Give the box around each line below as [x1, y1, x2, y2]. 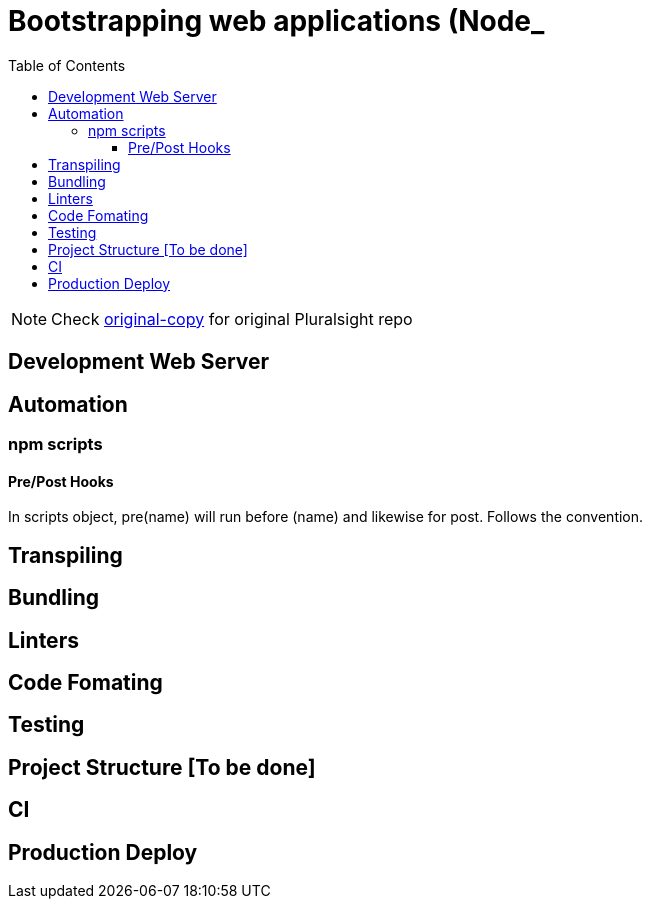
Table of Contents [8, 56, 126, 74]
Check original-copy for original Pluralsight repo [51, 308, 413, 329]
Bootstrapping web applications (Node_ [8, 4, 545, 38]
